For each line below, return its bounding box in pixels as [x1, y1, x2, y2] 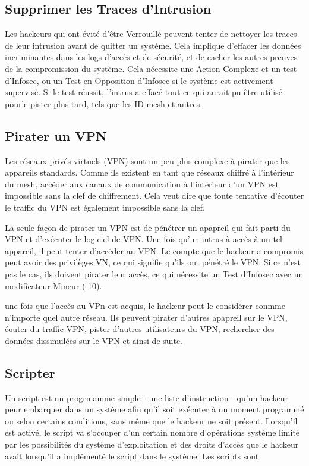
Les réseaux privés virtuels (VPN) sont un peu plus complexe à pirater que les [5, 154, 290, 167]
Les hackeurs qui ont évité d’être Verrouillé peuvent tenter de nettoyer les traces [5, 27, 297, 40]
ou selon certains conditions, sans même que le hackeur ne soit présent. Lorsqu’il [5, 414, 298, 427]
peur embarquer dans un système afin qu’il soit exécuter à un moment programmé [5, 403, 304, 415]
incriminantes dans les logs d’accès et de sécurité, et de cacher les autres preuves [5, 51, 298, 63]
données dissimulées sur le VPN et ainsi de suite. [5, 334, 183, 346]
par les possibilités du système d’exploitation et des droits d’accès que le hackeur [5, 438, 299, 451]
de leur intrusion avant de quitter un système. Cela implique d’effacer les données [5, 39, 301, 51]
